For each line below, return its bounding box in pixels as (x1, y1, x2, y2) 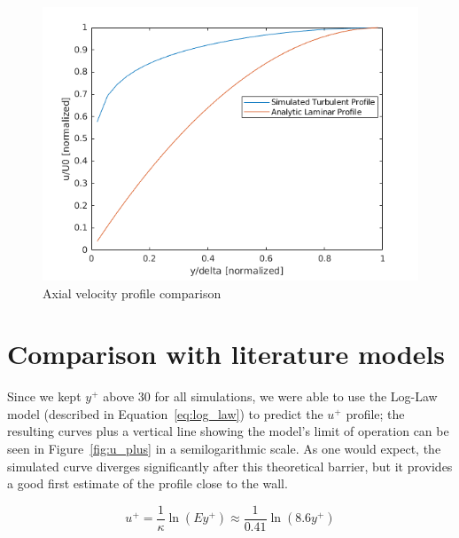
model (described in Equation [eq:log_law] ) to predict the (7, 404, 323, 423)
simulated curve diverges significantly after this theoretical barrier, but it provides (7, 456, 453, 475)
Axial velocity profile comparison (43, 283, 222, 302)
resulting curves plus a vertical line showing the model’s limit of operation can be (7, 422, 449, 440)
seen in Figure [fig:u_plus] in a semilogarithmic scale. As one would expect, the (7, 439, 441, 458)
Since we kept (7, 387, 82, 406)
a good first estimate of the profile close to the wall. (7, 474, 288, 493)
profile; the (346, 404, 405, 423)
